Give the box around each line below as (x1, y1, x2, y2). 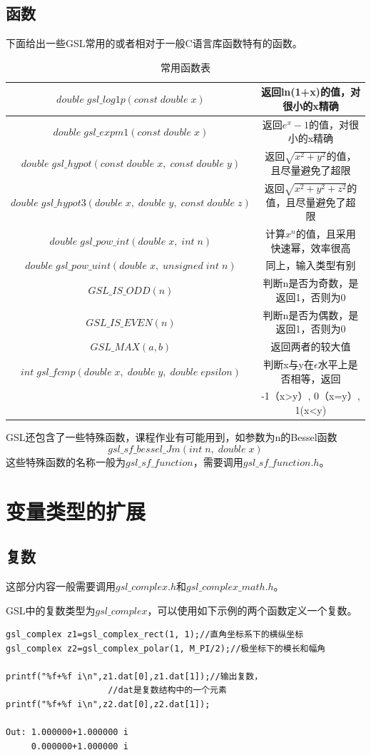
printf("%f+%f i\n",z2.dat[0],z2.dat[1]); (6, 699, 210, 710)
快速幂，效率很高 (270, 240, 351, 255)
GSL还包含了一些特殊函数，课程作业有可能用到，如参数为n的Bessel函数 (6, 430, 337, 445)
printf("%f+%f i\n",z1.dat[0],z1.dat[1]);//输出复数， (6, 671, 263, 681)
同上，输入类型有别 (265, 258, 356, 273)
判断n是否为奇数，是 (263, 275, 359, 290)
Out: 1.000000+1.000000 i (6, 727, 128, 738)
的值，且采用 (295, 226, 356, 241)
